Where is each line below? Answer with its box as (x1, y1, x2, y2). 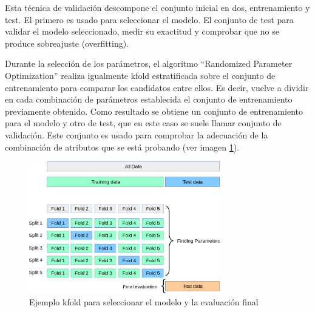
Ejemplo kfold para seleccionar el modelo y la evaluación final (29, 296, 259, 308)
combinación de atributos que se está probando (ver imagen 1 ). (5, 140, 240, 153)
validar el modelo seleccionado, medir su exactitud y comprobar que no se (5, 25, 279, 38)
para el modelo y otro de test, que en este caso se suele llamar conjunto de (5, 117, 282, 129)
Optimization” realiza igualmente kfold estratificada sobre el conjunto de (5, 69, 276, 81)
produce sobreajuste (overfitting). (5, 36, 129, 49)
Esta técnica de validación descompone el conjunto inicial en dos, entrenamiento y (5, 1, 310, 13)
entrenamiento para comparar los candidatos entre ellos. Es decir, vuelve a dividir (5, 81, 309, 93)
